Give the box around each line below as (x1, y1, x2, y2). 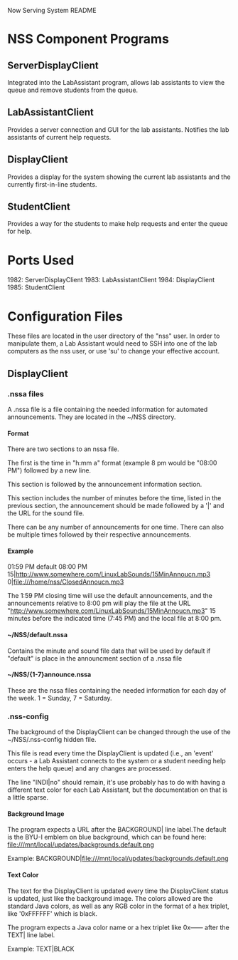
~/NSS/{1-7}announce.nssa (7, 670, 92, 679)
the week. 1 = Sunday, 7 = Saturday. (7, 693, 112, 702)
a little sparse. (7, 793, 49, 802)
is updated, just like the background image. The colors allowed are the (7, 894, 213, 902)
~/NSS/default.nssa (7, 631, 68, 639)
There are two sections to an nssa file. (7, 445, 119, 453)
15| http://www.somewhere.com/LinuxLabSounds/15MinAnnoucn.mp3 (7, 570, 211, 579)
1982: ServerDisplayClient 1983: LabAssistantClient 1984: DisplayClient (7, 276, 215, 284)
